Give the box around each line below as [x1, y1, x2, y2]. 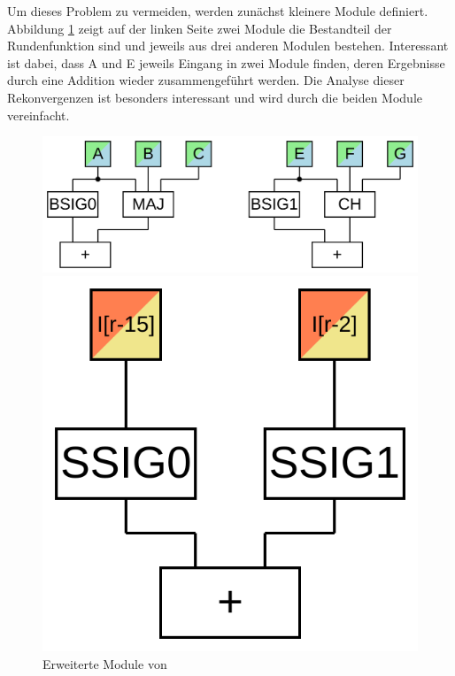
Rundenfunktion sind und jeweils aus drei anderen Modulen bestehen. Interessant [7, 36, 449, 55]
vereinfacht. [7, 105, 70, 124]
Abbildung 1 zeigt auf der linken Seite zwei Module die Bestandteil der [7, 19, 392, 37]
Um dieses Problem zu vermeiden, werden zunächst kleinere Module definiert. [7, 2, 428, 19]
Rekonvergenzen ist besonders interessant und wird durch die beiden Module [7, 88, 423, 106]
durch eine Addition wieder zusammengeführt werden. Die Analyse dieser [7, 71, 405, 89]
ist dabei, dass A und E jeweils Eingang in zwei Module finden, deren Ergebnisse [7, 53, 445, 72]
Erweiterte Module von [42, 654, 167, 672]
